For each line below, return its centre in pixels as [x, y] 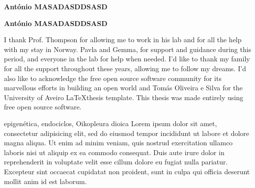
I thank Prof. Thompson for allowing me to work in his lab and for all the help [123, 40]
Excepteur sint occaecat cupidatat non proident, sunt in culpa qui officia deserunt [127, 171]
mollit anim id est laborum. [45, 181]
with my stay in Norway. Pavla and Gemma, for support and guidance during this [128, 49]
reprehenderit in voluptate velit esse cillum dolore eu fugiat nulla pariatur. [116, 162]
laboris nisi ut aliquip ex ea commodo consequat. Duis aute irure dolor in [114, 152]
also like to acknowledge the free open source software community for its [113, 78]
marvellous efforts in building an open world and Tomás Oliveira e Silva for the [123, 88]
